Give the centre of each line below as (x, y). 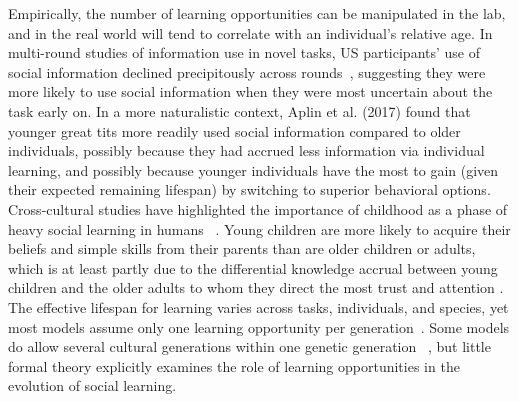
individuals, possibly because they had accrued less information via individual (246, 150)
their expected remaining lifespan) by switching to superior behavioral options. (249, 189)
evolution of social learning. (92, 385)
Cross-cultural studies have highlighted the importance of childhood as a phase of (258, 208)
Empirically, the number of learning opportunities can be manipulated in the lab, (257, 13)
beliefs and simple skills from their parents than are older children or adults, (242, 248)
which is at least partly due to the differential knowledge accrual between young (253, 267)
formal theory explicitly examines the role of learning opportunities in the (234, 365)
